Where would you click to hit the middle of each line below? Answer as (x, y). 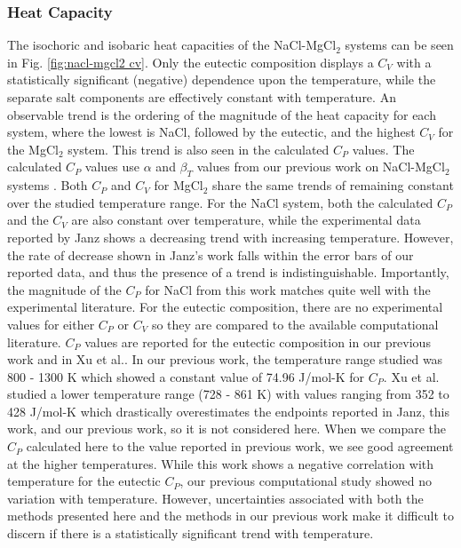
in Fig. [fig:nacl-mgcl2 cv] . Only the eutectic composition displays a (191, 62)
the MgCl (33, 149)
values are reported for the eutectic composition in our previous (258, 342)
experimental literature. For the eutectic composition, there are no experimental (225, 307)
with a (414, 62)
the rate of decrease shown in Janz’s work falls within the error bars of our (211, 254)
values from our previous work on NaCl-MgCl (321, 167)
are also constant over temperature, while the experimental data (246, 220)
